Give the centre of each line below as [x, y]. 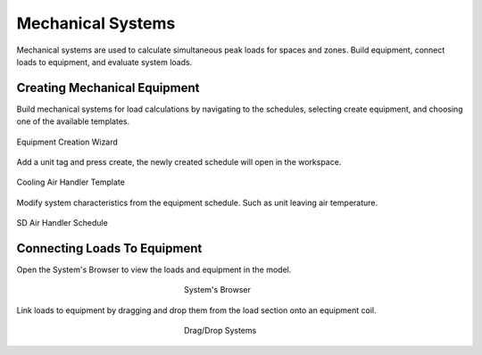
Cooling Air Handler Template [71, 182]
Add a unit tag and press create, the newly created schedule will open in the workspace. [179, 162]
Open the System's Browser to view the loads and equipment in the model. [154, 270]
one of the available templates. [73, 121]
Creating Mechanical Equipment [108, 88]
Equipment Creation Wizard [67, 142]
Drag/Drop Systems [220, 331]
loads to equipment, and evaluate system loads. [104, 62]
